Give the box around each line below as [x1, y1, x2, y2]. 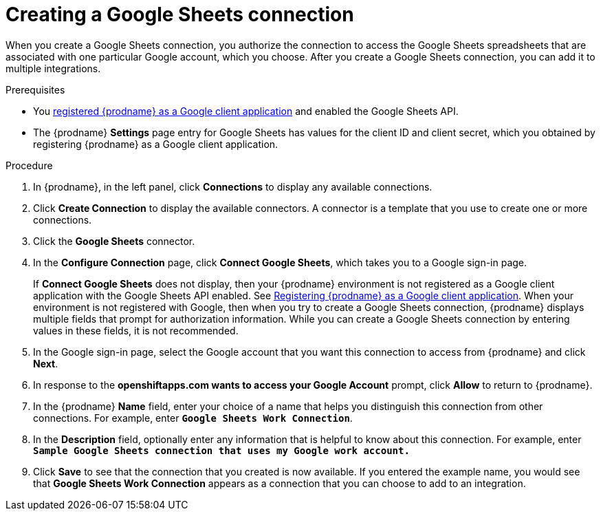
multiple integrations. [6, 62, 101, 74]
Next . [33, 357, 58, 369]
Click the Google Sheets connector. [33, 235, 195, 247]
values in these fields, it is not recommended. [33, 324, 239, 336]
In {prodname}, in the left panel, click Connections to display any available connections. [33, 180, 433, 193]
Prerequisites [6, 83, 65, 96]
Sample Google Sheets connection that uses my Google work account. [33, 444, 410, 456]
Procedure [6, 159, 53, 171]
